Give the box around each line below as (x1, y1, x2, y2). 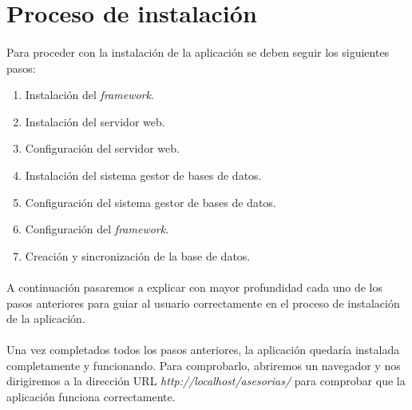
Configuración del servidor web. (25, 140, 180, 157)
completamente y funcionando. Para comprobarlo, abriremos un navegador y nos (6, 356, 401, 373)
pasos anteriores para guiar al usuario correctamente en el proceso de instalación (6, 294, 400, 311)
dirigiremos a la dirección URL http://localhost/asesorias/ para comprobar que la (6, 372, 406, 389)
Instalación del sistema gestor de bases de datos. (25, 166, 262, 183)
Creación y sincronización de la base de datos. (25, 247, 251, 264)
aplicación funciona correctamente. (6, 388, 176, 405)
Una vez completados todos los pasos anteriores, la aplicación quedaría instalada (6, 341, 400, 358)
